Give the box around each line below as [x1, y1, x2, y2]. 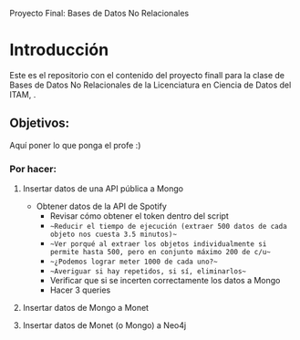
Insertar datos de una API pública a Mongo [22, 183, 184, 194]
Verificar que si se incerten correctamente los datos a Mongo [49, 275, 281, 286]
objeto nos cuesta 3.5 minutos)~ [49, 230, 178, 240]
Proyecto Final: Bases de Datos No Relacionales [9, 8, 190, 18]
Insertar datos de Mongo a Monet [22, 303, 149, 314]
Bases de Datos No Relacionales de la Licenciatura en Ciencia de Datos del [9, 79, 292, 90]
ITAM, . [9, 88, 36, 99]
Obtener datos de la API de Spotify [36, 201, 167, 212]
